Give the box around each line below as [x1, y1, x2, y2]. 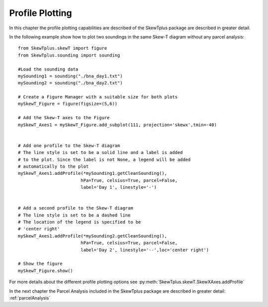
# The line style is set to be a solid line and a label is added [18, 150, 183, 155]
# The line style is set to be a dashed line [18, 212, 131, 218]
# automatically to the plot [18, 163, 89, 169]
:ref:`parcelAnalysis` [9, 295, 51, 301]
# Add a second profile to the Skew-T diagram [18, 205, 134, 211]
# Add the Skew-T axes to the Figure [18, 115, 110, 121]
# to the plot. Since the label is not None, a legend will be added [18, 156, 191, 162]
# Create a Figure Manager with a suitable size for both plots [18, 94, 178, 100]
